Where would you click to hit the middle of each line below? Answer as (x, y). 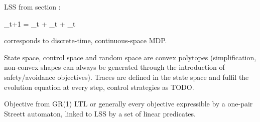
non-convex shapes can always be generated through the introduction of (114, 67)
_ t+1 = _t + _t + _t (40, 23)
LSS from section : (32, 7)
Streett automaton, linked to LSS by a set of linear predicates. (100, 113)
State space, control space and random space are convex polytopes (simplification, (130, 57)
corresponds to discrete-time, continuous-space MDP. (86, 40)
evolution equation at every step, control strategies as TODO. (99, 87)
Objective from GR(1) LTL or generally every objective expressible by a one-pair (128, 104)
